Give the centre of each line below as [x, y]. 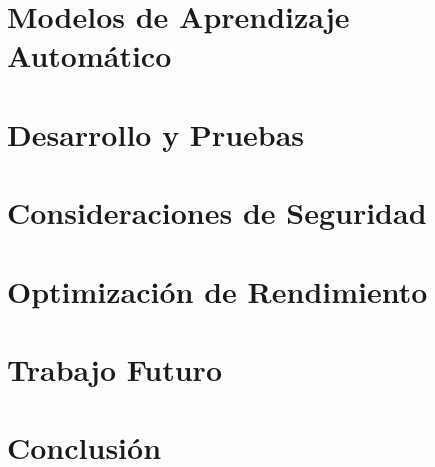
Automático [89, 55]
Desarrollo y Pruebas [156, 133]
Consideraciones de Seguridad [217, 212]
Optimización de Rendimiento [217, 290]
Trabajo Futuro [114, 368]
